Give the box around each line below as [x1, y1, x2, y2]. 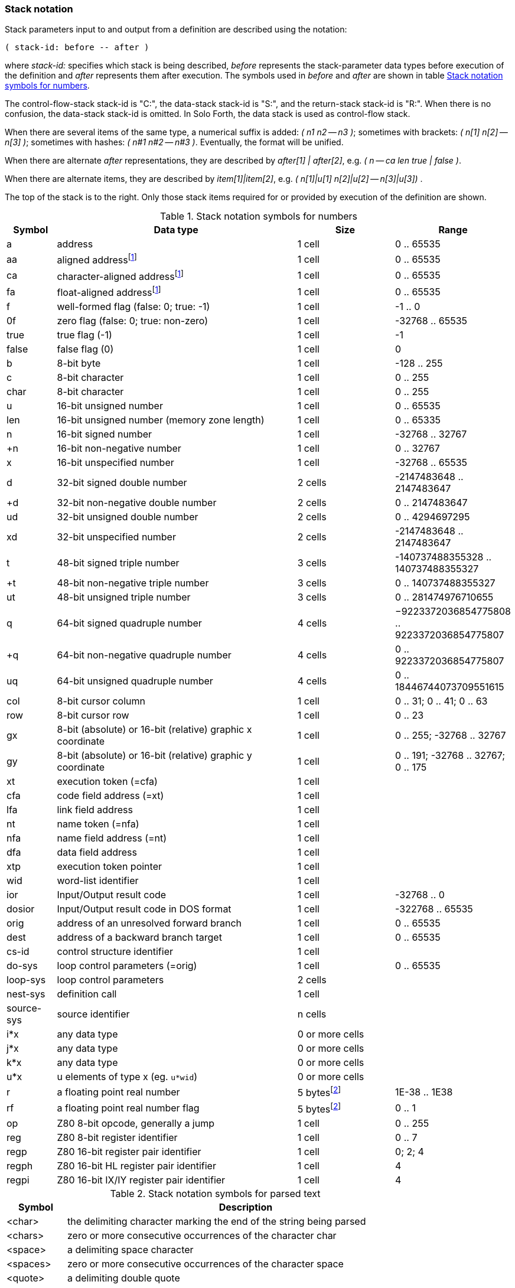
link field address [57, 804, 133, 816]
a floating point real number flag [57, 1102, 200, 1114]
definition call [57, 988, 117, 1000]
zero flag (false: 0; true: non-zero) [57, 315, 208, 327]
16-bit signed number [57, 428, 152, 441]
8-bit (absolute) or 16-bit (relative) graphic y [57, 749, 252, 762]
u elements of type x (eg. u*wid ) [57, 1071, 198, 1083]
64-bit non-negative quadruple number [57, 649, 232, 661]
